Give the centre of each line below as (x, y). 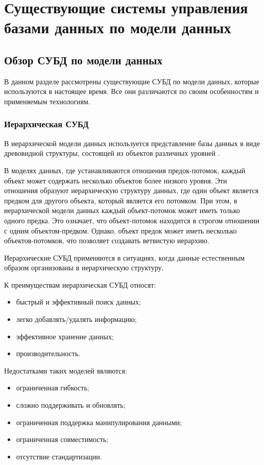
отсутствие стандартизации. (59, 456)
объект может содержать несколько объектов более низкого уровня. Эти (116, 180)
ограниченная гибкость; (53, 388)
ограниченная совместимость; (62, 439)
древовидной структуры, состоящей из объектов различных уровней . (112, 153)
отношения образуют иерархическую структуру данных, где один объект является (131, 190)
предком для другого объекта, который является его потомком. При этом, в (121, 200)
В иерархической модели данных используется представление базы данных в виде (132, 143)
